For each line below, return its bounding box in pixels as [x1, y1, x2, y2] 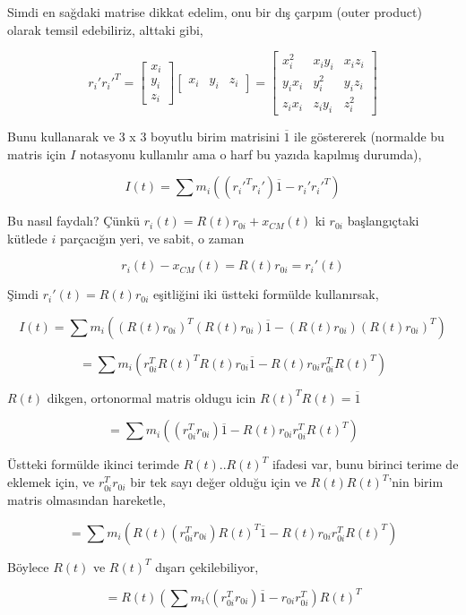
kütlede [7, 228, 47, 247]
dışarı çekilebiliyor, [155, 557, 259, 576]
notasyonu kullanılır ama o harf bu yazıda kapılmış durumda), [79, 144, 422, 163]
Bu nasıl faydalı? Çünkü [7, 211, 141, 230]
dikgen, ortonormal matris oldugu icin [47, 388, 256, 406]
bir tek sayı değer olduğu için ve [130, 473, 306, 491]
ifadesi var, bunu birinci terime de [272, 455, 459, 474]
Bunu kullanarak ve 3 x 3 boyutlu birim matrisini [7, 126, 280, 145]
